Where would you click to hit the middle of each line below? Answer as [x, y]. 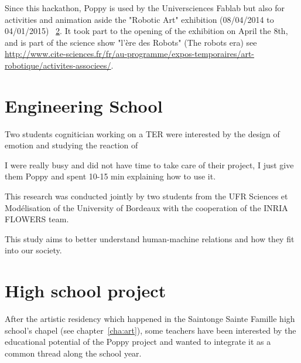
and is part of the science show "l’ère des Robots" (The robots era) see [131, 42]
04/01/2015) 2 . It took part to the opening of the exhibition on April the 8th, [146, 31]
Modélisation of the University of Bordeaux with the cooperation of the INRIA [146, 207]
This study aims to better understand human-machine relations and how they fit [150, 238]
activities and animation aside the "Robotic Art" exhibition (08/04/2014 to [139, 19]
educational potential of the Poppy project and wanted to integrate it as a [138, 342]
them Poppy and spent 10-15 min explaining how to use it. [110, 176]
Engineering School [84, 105]
